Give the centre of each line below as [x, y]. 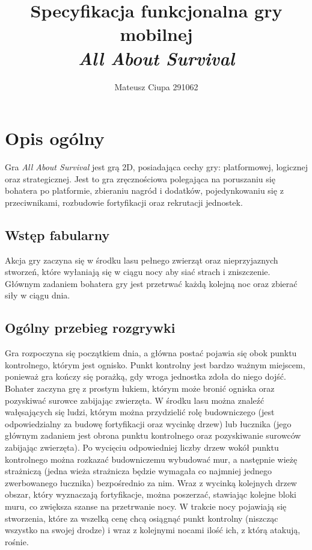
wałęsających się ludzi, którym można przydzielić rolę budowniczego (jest [140, 412]
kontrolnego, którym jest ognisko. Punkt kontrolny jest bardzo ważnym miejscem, [155, 364]
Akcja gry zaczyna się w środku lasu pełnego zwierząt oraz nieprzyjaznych [142, 260]
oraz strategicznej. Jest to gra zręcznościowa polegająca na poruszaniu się [140, 178]
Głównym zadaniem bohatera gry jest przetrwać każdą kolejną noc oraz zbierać [151, 283]
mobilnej [156, 34]
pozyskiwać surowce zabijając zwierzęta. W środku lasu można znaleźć [135, 400]
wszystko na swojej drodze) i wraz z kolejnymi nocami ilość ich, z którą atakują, [153, 530]
